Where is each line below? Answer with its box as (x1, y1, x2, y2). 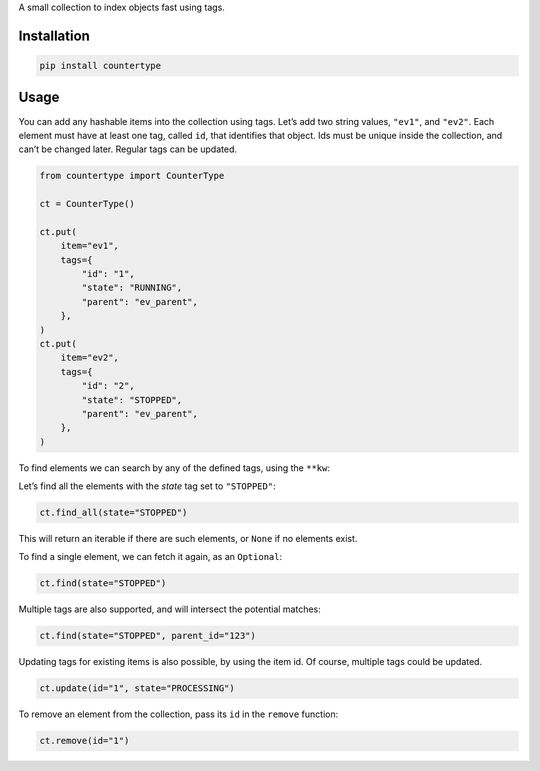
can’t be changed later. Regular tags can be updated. (18, 143, 238, 155)
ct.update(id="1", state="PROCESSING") (39, 683, 235, 694)
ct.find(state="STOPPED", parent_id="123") (39, 630, 257, 642)
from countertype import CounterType (39, 170, 225, 182)
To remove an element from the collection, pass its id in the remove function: (18, 708, 339, 720)
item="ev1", (60, 240, 120, 252)
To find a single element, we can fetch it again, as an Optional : (18, 551, 283, 563)
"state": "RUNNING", (81, 282, 183, 294)
